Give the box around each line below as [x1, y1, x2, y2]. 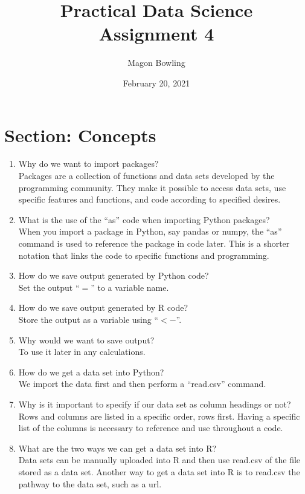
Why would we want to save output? [18, 333, 155, 346]
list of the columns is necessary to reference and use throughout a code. [18, 421, 283, 434]
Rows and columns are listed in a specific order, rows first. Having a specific [18, 409, 300, 422]
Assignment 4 [98, 21, 214, 46]
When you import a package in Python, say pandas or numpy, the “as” [18, 225, 282, 238]
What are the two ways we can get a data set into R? [18, 441, 217, 454]
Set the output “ [18, 281, 80, 293]
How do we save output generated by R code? [18, 301, 188, 314]
